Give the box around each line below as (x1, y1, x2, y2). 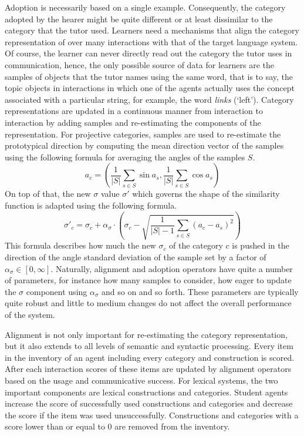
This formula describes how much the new (5, 239, 156, 251)
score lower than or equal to (5, 420, 105, 432)
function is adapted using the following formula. (5, 199, 177, 211)
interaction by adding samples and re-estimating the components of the (5, 116, 261, 128)
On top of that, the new (5, 187, 91, 200)
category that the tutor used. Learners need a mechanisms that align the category (5, 24, 299, 36)
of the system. (5, 308, 55, 320)
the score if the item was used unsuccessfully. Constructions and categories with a (5, 408, 299, 421)
